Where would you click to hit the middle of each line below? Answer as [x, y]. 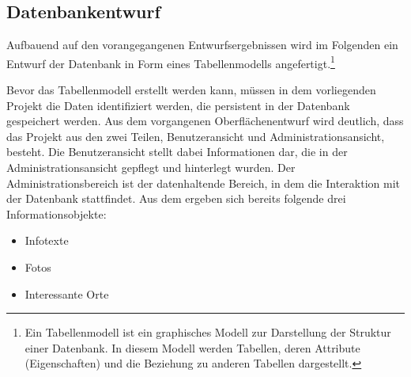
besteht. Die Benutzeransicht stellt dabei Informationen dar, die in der [177, 152]
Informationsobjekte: [57, 213]
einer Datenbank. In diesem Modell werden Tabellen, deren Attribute [192, 347]
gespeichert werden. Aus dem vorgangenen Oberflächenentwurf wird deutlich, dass [205, 121]
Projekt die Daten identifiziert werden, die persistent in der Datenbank [178, 105]
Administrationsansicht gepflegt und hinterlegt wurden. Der [151, 168]
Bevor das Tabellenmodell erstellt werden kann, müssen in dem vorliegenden [191, 90]
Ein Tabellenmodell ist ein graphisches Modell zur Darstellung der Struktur [208, 332]
